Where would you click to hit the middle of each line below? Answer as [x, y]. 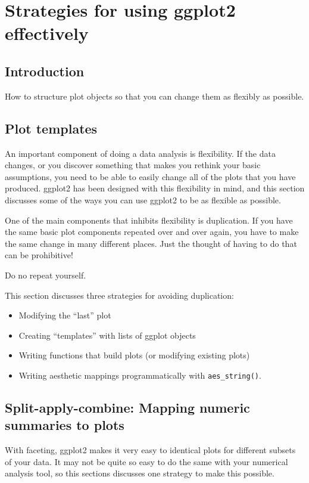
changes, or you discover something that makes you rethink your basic [133, 165]
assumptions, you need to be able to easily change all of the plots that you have [150, 176]
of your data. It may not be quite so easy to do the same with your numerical [146, 461]
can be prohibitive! [39, 255]
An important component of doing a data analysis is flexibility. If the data [140, 153]
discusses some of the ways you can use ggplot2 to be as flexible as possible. [143, 199]
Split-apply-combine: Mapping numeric [127, 407]
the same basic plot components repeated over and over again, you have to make [152, 232]
